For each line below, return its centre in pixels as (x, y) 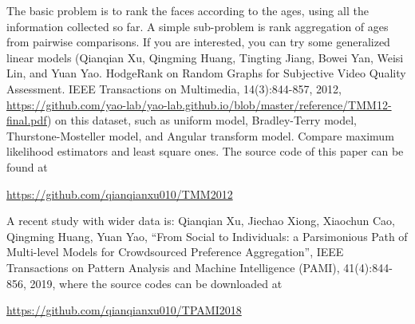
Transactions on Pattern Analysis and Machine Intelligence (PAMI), (173, 267)
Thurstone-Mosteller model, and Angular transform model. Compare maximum (200, 135)
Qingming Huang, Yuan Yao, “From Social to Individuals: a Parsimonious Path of (207, 236)
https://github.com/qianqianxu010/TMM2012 (120, 194)
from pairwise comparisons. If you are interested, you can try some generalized (198, 42)
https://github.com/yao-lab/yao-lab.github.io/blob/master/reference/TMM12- (199, 104)
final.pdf (27, 120)
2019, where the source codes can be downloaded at (156, 283)
